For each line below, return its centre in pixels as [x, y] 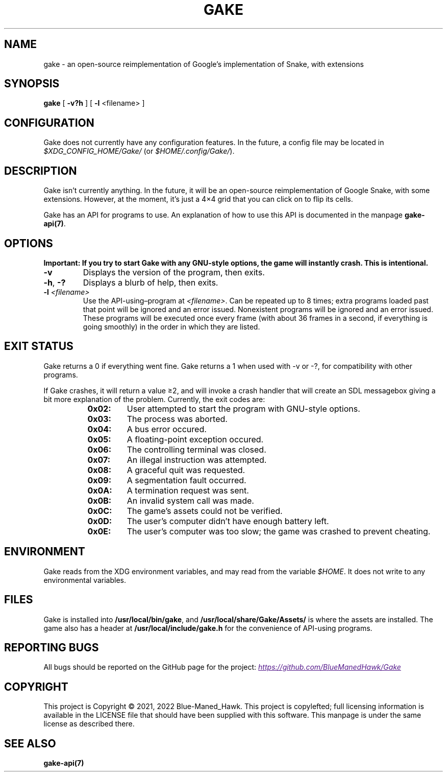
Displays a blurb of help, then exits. [151, 282]
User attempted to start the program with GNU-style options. [243, 408]
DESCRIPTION [41, 171]
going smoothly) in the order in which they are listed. [171, 326]
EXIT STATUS [39, 346]
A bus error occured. [167, 429]
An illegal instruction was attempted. [197, 460]
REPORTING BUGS [52, 647]
